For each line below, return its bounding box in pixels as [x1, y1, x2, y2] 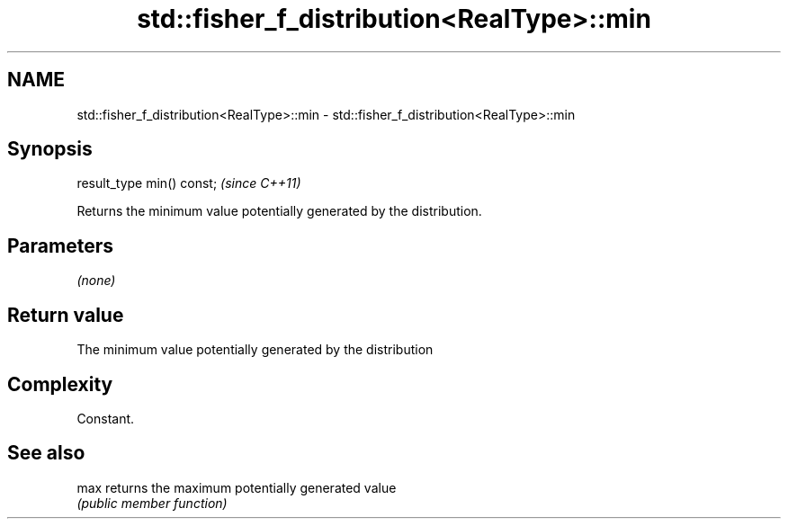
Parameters [7, 234, 113, 257]
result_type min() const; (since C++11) [76, 175, 301, 192]
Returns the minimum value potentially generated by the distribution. [76, 203, 482, 219]
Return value [7, 303, 124, 326]
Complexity [7, 372, 113, 396]
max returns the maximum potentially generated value [76, 479, 397, 495]
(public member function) [76, 495, 228, 511]
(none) [76, 272, 116, 289]
